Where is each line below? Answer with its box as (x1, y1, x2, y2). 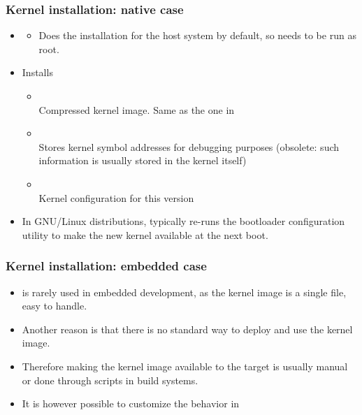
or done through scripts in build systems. (22, 372, 198, 387)
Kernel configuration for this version (38, 190, 194, 205)
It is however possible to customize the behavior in (22, 396, 240, 411)
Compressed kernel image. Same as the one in (38, 102, 235, 117)
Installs (22, 65, 53, 80)
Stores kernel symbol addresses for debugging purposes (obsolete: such (38, 139, 340, 154)
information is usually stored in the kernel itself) (38, 153, 247, 168)
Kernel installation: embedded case (6, 257, 207, 275)
